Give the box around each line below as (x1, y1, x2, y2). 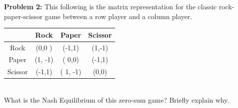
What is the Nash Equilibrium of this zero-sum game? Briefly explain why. (4, 94, 229, 105)
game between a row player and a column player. (45, 11, 192, 21)
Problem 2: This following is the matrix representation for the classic (4, 1, 217, 11)
